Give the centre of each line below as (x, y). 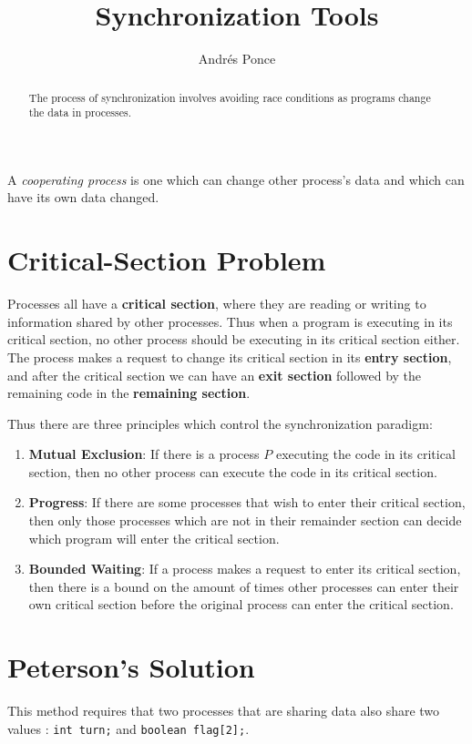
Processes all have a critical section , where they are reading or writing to (217, 304)
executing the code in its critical (365, 454)
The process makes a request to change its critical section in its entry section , (230, 357)
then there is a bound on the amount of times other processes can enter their (244, 586)
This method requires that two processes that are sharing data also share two (224, 711)
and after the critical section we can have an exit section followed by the (215, 375)
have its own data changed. (83, 197)
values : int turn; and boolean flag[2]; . (128, 728)
